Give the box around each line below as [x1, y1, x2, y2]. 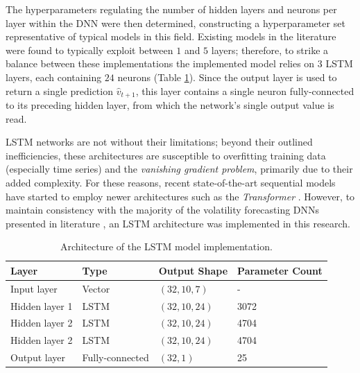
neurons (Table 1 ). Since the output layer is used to [117, 69, 337, 84]
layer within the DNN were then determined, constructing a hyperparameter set [6, 15, 345, 30]
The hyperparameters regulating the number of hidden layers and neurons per [6, 2, 337, 16]
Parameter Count [237, 263, 323, 277]
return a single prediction [6, 83, 113, 98]
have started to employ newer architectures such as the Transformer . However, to [6, 189, 355, 203]
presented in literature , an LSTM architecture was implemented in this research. [6, 216, 350, 230]
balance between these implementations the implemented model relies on [6, 56, 315, 71]
